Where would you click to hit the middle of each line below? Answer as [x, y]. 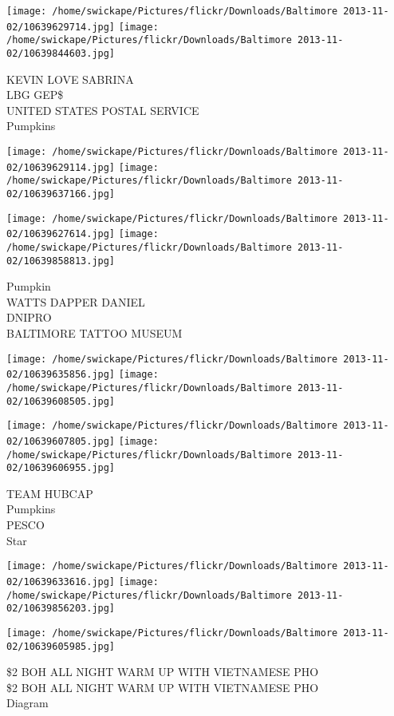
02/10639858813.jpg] [61, 261]
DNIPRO [29, 317]
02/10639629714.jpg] [61, 27]
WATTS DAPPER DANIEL [76, 301]
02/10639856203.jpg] [61, 609]
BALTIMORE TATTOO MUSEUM [95, 333]
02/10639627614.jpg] [61, 234]
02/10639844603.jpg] [61, 53]
